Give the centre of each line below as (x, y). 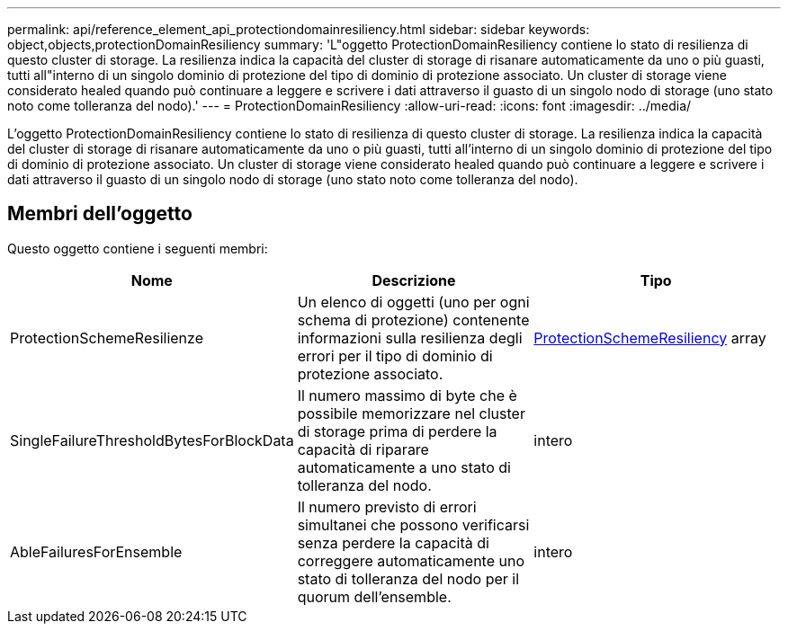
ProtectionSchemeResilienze (107, 338)
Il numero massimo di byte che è (407, 395)
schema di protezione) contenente (413, 320)
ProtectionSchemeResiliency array (650, 338)
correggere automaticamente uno (411, 560)
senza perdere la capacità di (393, 542)
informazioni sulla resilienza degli (410, 338)
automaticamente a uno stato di (404, 467)
